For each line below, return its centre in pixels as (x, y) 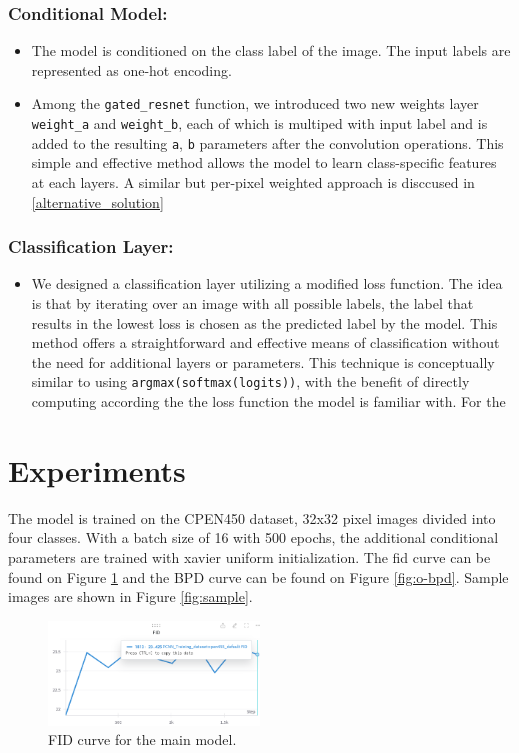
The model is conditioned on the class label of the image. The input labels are (271, 50)
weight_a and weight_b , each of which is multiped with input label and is (259, 123)
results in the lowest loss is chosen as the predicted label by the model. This (264, 322)
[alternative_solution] (97, 201)
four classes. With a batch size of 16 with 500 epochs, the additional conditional (253, 537)
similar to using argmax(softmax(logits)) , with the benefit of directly (250, 381)
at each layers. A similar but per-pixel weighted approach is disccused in (253, 181)
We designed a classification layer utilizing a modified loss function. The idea (267, 283)
